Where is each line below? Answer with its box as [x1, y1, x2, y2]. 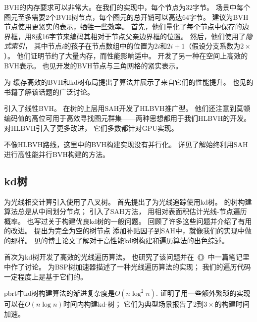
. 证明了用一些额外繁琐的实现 [156, 288, 251, 298]
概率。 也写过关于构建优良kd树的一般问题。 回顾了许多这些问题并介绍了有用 [4, 215, 252, 226]
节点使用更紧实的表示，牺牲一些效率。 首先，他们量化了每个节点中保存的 [4, 21, 242, 32]
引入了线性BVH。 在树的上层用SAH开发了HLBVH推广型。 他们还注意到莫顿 [4, 103, 251, 113]
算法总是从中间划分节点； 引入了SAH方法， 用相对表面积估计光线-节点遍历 [4, 206, 247, 216]
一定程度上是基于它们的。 [4, 271, 87, 281]
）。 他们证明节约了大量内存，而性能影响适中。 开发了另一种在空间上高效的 [4, 50, 248, 60]
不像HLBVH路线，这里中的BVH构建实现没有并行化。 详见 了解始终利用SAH [4, 139, 248, 150]
